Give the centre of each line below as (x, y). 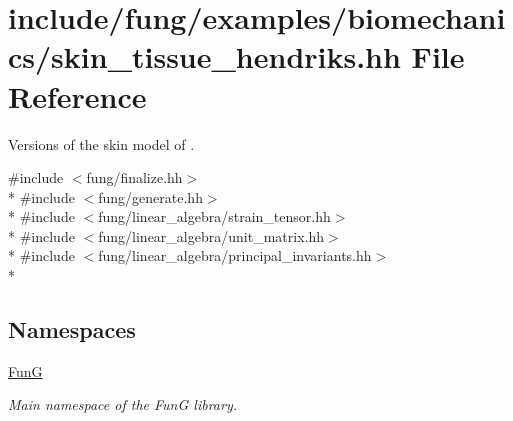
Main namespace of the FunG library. (122, 404)
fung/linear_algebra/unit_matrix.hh (211, 235)
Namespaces (72, 329)
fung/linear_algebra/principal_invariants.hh (235, 255)
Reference (77, 95)
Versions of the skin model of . (101, 143)
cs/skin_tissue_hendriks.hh (204, 56)
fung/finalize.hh (134, 177)
